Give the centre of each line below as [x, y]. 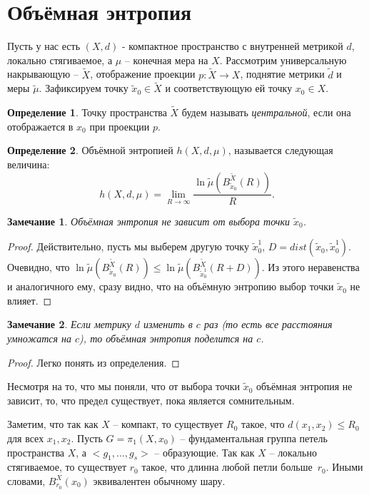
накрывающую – [43, 74]
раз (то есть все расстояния [268, 324]
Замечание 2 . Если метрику [69, 324]
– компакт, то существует [168, 424]
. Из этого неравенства [310, 267]
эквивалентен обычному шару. [159, 480]
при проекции [120, 126]
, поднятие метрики [282, 74]
